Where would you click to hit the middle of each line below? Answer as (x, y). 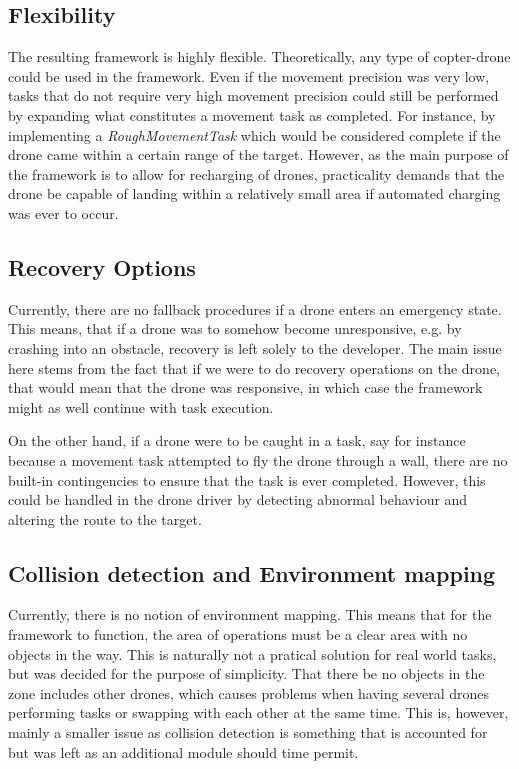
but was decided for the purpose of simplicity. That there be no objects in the (246, 673)
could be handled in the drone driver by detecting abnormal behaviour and (238, 499)
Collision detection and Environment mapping (252, 572)
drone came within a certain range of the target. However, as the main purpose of (258, 154)
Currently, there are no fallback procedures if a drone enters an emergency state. (255, 308)
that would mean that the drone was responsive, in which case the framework (245, 387)
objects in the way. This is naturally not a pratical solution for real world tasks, (252, 653)
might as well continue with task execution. (141, 406)
